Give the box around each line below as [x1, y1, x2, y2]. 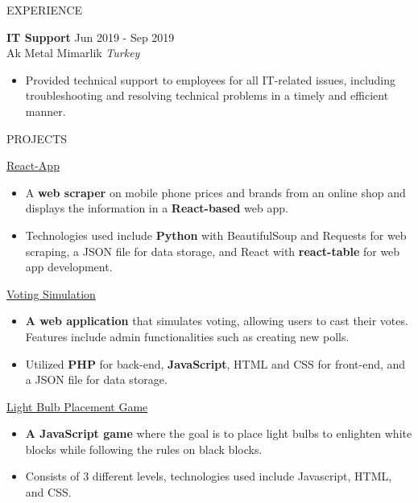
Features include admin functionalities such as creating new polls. [25, 328, 350, 344]
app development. [25, 258, 113, 275]
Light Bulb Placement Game [6, 398, 148, 414]
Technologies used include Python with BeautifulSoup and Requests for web [25, 226, 407, 243]
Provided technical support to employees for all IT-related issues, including [25, 71, 396, 88]
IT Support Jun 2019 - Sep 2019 [6, 28, 175, 45]
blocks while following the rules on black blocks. [25, 440, 263, 457]
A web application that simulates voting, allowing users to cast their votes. [25, 312, 408, 329]
